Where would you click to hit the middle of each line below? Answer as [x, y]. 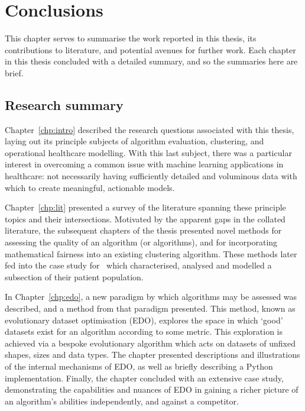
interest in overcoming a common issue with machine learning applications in [144, 164]
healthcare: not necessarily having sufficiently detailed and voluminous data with [151, 176]
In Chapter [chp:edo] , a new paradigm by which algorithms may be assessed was [151, 297]
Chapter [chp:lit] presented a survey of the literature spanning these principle [145, 207]
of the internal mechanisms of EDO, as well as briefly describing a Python [139, 366]
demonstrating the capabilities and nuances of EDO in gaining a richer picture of [152, 389]
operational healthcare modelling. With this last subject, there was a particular [148, 152]
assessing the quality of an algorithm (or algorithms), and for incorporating [141, 242]
